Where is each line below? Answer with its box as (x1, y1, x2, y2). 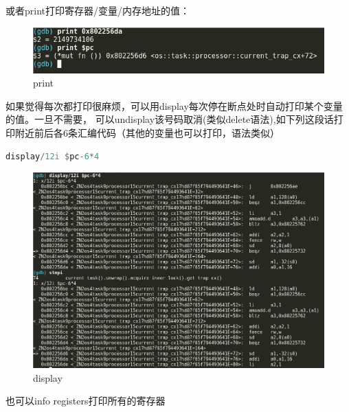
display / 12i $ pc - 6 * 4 (5, 151, 100, 161)
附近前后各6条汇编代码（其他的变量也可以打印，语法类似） (14, 125, 280, 139)
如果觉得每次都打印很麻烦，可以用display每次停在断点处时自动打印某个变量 (5, 98, 343, 113)
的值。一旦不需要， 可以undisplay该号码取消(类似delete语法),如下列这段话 (5, 112, 334, 126)
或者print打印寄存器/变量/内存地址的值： (5, 3, 190, 17)
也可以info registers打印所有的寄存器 (5, 393, 166, 408)
